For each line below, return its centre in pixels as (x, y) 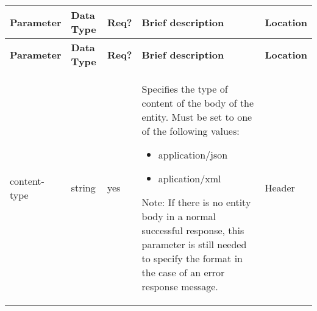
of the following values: (191, 131)
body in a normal (179, 216)
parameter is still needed (194, 244)
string (83, 188)
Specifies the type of (185, 89)
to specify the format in (192, 258)
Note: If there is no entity (196, 202)
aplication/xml (190, 178)
